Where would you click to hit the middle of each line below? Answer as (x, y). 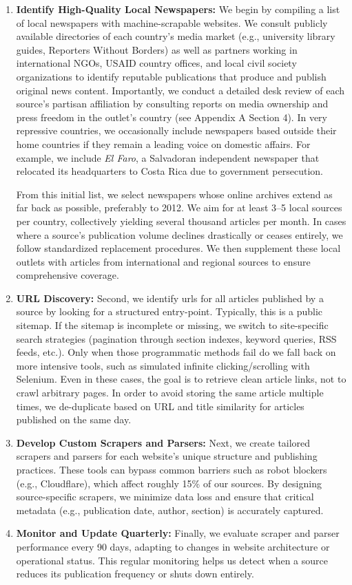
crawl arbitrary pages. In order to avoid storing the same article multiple (170, 393)
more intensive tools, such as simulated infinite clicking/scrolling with (163, 365)
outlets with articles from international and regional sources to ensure (163, 261)
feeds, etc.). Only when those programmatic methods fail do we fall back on (176, 352)
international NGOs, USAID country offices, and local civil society (156, 63)
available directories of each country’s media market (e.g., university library (176, 36)
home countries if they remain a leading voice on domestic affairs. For (163, 143)
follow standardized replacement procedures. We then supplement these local (178, 248)
